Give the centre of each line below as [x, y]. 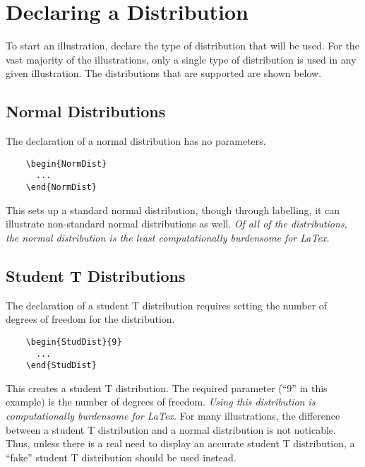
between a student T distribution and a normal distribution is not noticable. [171, 429]
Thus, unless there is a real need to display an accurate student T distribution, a [180, 443]
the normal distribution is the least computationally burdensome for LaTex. [168, 237]
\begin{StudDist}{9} [74, 342]
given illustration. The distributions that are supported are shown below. [164, 73]
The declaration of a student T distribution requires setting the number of [167, 305]
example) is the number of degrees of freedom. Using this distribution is [161, 402]
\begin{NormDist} [66, 164]
